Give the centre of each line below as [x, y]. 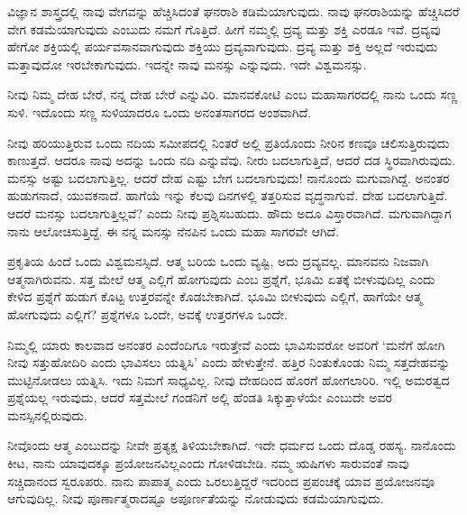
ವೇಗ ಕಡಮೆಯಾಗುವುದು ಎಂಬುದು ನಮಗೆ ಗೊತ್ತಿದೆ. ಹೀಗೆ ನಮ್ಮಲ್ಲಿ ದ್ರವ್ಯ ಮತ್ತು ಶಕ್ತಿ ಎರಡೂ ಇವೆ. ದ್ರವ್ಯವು [224, 28]
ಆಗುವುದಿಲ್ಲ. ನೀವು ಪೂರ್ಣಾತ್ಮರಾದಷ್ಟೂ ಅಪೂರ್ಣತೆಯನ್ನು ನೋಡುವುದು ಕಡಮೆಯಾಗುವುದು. [196, 498]
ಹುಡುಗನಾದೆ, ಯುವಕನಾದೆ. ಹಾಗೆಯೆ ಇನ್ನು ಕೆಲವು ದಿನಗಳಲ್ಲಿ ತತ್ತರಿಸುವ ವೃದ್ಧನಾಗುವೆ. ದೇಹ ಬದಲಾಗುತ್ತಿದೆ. [228, 195]
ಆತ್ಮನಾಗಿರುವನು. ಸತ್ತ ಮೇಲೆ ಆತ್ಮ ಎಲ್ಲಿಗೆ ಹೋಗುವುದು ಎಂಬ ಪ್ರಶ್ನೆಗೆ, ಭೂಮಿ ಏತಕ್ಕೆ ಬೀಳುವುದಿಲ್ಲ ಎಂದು [221, 278]
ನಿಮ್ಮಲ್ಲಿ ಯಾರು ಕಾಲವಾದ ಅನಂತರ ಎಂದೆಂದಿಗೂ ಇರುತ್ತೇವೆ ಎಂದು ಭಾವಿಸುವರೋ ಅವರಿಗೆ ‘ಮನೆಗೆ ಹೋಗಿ [226, 344]
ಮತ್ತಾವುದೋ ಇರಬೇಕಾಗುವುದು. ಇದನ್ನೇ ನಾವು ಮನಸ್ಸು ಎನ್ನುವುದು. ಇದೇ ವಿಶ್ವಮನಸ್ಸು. [187, 64]
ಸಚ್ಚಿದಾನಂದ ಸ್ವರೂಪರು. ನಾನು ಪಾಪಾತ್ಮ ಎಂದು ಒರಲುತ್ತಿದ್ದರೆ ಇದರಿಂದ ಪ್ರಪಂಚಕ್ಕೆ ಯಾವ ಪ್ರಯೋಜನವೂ [221, 480]
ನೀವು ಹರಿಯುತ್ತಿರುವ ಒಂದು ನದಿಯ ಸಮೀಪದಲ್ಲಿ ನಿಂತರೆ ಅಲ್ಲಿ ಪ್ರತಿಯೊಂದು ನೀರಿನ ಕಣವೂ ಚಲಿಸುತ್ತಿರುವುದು [229, 142]
